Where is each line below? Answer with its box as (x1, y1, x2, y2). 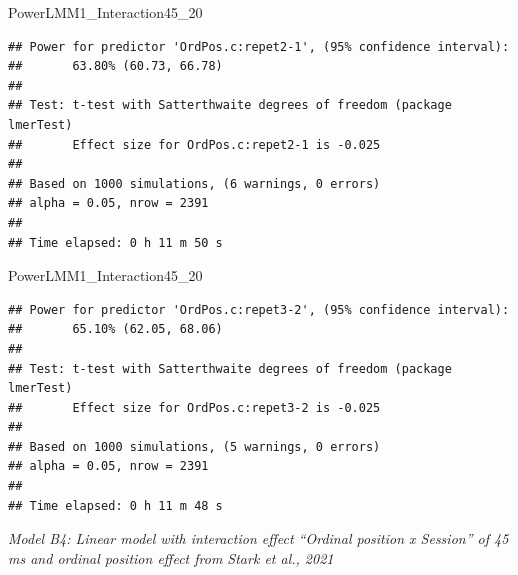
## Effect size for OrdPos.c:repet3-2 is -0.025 (8, 400, 381, 415)
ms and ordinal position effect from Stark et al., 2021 (8, 547, 334, 568)
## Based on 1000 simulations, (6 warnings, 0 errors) (8, 176, 381, 191)
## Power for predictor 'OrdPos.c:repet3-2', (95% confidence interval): (8, 302, 510, 317)
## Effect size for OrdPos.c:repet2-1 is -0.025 (8, 137, 381, 152)
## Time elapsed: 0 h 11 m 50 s (8, 235, 223, 250)
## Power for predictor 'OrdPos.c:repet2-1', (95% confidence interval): (8, 39, 510, 54)
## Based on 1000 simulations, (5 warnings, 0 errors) (8, 439, 381, 454)
